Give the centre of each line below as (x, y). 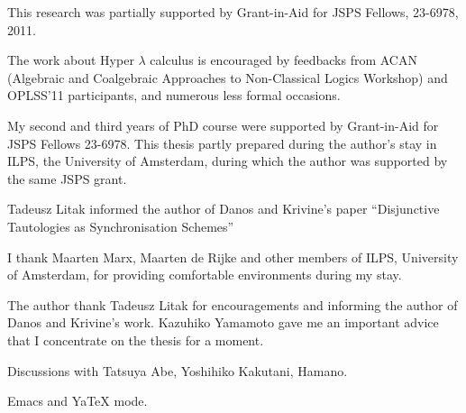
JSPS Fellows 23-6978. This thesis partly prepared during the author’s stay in (222, 143)
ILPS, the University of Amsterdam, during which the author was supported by (228, 161)
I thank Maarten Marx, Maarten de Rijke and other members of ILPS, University (233, 257)
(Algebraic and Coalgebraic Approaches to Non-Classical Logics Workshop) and (228, 77)
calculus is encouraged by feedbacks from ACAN (283, 60)
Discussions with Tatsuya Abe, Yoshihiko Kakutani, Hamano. (178, 370)
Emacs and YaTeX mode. (78, 401)
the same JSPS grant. (67, 178)
